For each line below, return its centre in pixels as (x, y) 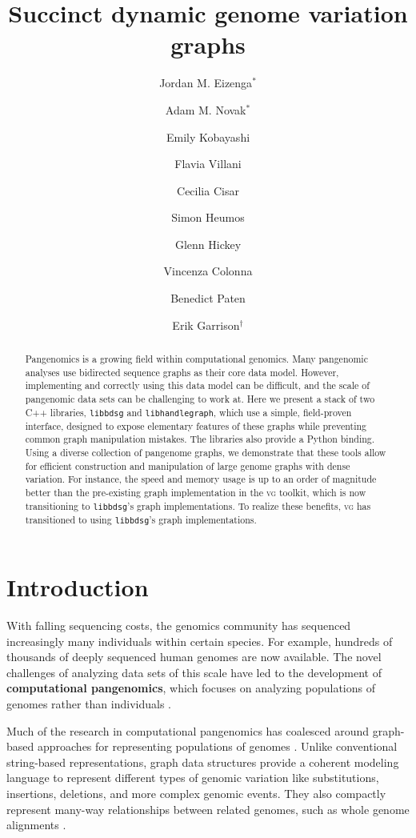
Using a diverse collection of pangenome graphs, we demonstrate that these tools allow (206, 453)
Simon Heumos (208, 217)
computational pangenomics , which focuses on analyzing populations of (191, 688)
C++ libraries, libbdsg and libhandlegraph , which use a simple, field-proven (188, 412)
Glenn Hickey (208, 244)
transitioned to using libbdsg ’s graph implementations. (141, 519)
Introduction (78, 587)
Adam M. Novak (206, 109)
